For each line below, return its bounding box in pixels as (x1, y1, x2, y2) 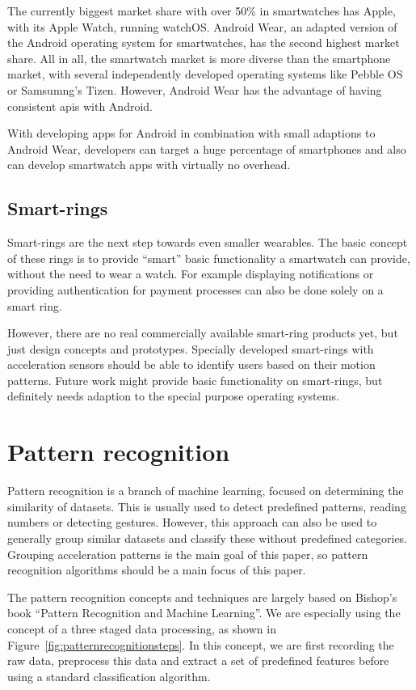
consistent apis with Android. (7, 97, 153, 114)
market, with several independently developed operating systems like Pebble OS (7, 66, 403, 83)
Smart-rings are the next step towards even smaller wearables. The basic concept (7, 234, 408, 251)
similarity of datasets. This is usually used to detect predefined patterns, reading (7, 497, 406, 514)
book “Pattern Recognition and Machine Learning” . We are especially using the (7, 604, 401, 621)
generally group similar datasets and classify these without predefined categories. (7, 529, 408, 546)
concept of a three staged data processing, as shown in (7, 620, 276, 637)
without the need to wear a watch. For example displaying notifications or (7, 265, 374, 282)
